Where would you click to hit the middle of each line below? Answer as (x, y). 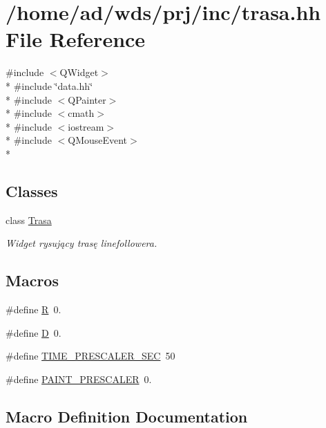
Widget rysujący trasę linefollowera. (81, 243)
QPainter (87, 99)
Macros (32, 280)
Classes (32, 190)
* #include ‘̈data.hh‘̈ (49, 85)
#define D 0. (33, 332)
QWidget (79, 72)
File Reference (76, 39)
